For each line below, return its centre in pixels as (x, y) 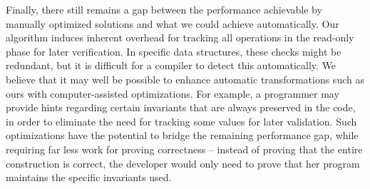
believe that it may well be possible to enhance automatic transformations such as (185, 79)
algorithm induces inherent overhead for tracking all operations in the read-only (180, 37)
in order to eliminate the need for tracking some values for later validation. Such (181, 121)
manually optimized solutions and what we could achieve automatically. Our (173, 23)
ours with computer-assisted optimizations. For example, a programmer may (173, 93)
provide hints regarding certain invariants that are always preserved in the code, (181, 107)
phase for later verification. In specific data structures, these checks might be (174, 51)
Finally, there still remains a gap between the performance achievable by (164, 9)
